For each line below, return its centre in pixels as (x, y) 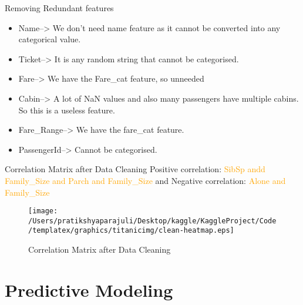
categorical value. (50, 39)
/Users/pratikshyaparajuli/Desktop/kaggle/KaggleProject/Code (152, 221)
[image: (43, 211)
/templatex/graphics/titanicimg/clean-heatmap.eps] (131, 231)
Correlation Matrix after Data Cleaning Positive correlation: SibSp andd (135, 169)
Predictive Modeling (89, 289)
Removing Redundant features (59, 8)
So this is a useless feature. (67, 110)
